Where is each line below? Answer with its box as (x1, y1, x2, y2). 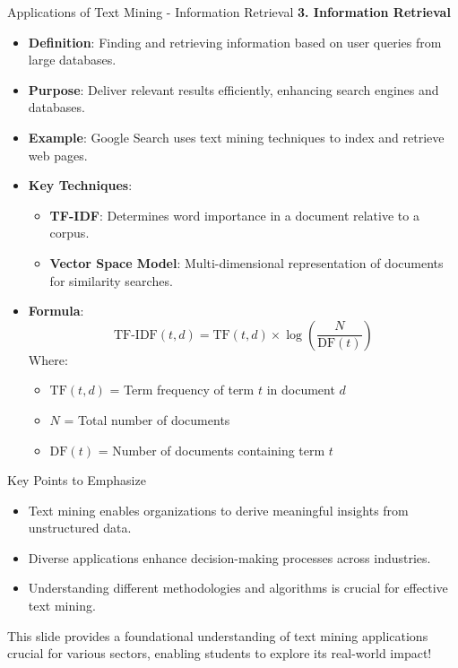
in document (266, 380, 335, 399)
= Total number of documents (64, 410, 230, 429)
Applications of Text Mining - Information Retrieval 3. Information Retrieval (7, 3, 451, 21)
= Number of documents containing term (98, 440, 325, 459)
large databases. (28, 50, 117, 69)
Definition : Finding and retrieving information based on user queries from (28, 32, 442, 51)
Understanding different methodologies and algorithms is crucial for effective (28, 578, 448, 597)
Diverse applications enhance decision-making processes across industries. (28, 548, 431, 567)
